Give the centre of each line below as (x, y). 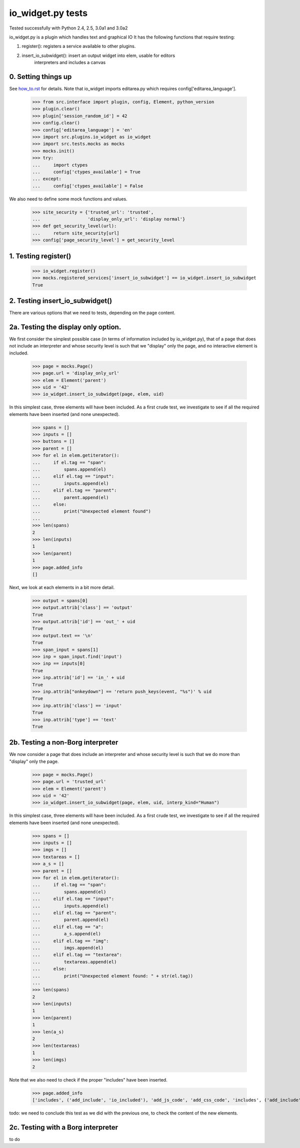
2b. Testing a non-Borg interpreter (64, 742)
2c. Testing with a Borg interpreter (64, 1127)
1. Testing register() (40, 256)
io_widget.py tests (48, 13)
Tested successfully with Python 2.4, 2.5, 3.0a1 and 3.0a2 (68, 28)
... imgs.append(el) (68, 948)
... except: (47, 179)
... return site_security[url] (76, 233)
